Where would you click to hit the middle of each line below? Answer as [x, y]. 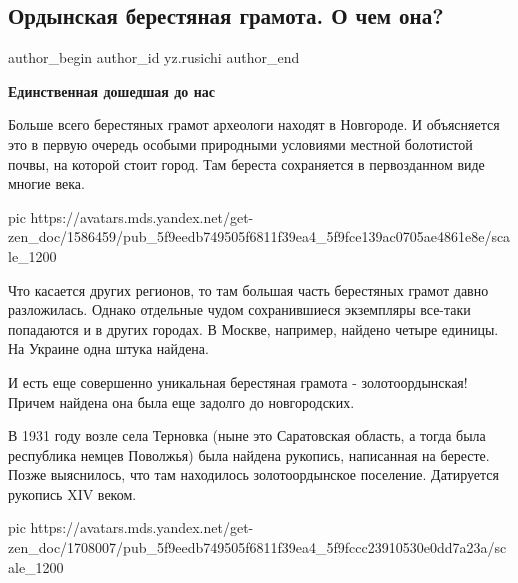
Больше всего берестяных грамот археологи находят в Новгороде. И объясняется [254, 124]
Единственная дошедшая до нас [111, 90]
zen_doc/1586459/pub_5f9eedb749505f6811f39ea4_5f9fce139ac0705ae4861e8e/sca [259, 236]
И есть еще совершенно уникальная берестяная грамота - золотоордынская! [238, 381]
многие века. [46, 183]
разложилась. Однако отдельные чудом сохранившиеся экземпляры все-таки [239, 309]
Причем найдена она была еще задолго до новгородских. [181, 401]
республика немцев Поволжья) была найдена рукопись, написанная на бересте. [249, 454]
